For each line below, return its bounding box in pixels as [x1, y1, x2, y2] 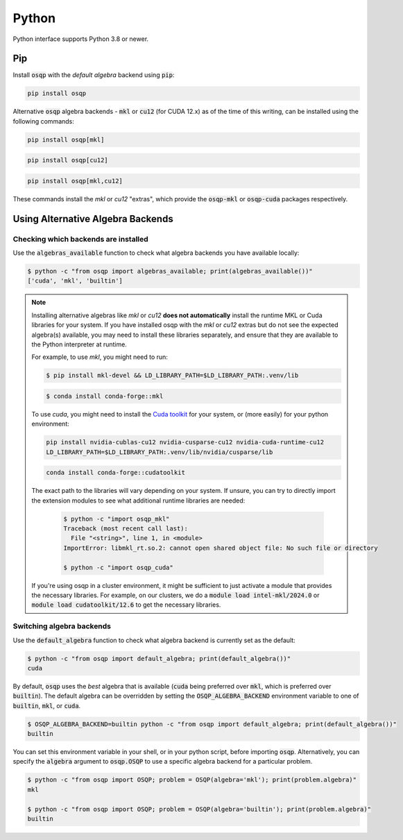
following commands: [12, 117, 74, 125]
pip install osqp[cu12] [27, 156, 109, 165]
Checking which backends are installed [12, 234, 148, 244]
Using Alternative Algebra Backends [12, 212, 173, 225]
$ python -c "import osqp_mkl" [63, 514, 170, 523]
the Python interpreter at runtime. [31, 340, 128, 348]
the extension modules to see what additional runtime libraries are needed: [31, 496, 246, 505]
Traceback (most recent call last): [63, 525, 189, 532]
